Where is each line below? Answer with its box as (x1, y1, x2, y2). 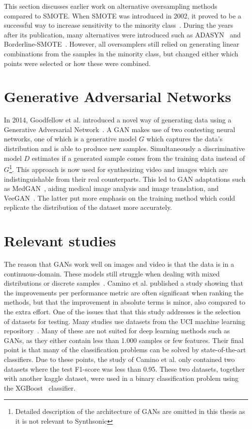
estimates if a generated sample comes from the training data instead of (31, 153, 245, 163)
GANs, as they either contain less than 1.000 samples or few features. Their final (4, 335, 244, 345)
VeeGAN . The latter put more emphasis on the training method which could (4, 192, 236, 203)
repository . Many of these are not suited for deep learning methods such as (4, 326, 230, 336)
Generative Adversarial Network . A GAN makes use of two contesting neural (4, 124, 236, 134)
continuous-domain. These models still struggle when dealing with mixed (4, 268, 220, 278)
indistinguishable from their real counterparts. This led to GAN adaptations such (4, 173, 246, 184)
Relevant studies (4, 231, 116, 251)
